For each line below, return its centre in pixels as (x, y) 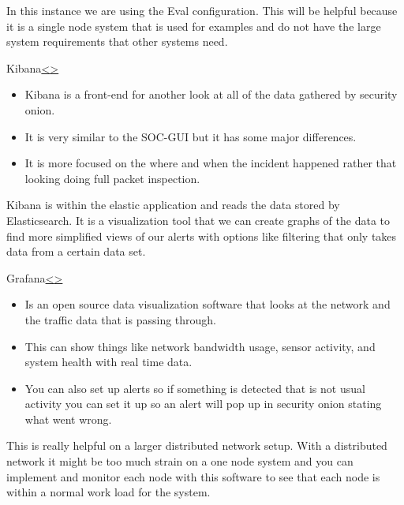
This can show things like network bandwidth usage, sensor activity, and (200, 346)
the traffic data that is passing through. (121, 319)
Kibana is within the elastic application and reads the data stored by (173, 205)
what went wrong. (68, 419)
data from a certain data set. (76, 251)
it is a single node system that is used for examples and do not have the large (194, 26)
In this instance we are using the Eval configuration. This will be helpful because (202, 10)
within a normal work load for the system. (108, 492)
